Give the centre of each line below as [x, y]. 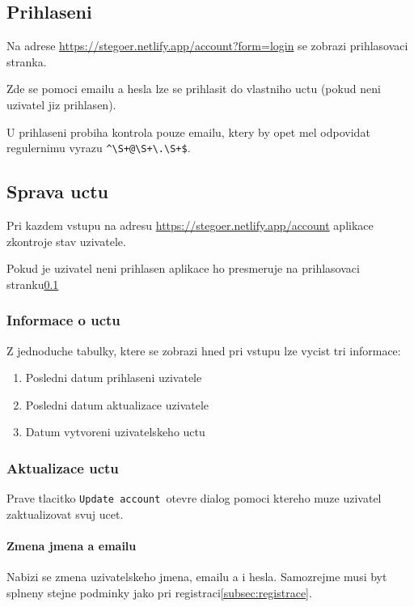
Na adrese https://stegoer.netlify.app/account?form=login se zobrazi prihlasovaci [207, 46]
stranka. [27, 61]
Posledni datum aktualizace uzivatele [117, 404]
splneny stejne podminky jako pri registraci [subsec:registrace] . [159, 592]
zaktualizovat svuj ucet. [65, 514]
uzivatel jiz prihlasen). [61, 104]
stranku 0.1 [33, 284]
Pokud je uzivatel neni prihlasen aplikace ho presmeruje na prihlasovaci [183, 268]
